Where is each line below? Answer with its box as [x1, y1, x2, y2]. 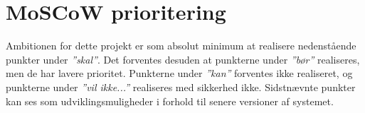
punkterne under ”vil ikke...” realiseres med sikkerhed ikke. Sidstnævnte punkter [6, 79, 356, 94]
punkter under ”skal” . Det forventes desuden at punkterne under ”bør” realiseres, [6, 52, 360, 66]
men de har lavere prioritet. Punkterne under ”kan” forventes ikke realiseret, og [6, 66, 353, 81]
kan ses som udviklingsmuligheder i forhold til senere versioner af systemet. [6, 93, 334, 108]
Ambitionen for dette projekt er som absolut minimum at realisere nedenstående [6, 38, 356, 53]
